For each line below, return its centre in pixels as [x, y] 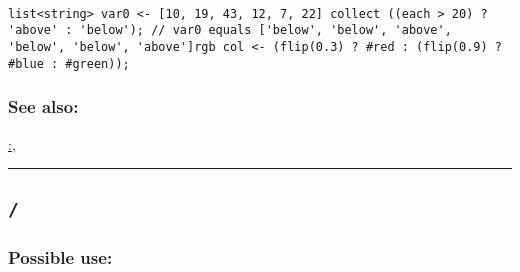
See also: [43, 106]
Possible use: [60, 257]
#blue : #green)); [69, 63]
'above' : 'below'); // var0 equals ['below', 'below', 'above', [230, 30]
